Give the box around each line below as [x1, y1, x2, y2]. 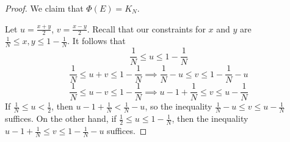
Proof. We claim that [5, 2, 84, 14]
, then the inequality [172, 112, 248, 125]
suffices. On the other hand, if [5, 112, 117, 125]
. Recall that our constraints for [87, 22, 206, 35]
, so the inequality [145, 100, 212, 113]
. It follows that [67, 34, 126, 47]
